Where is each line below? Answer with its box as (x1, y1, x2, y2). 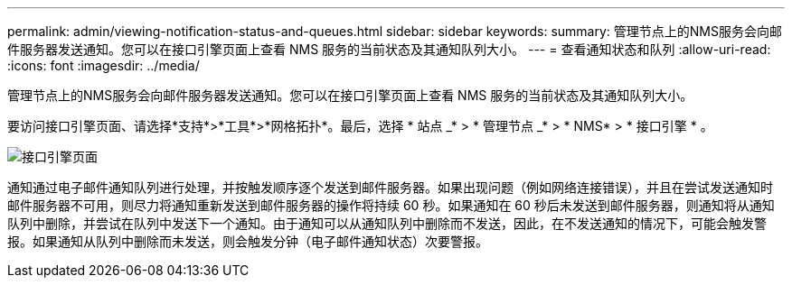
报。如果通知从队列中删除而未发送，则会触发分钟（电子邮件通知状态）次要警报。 (7, 234, 488, 249)
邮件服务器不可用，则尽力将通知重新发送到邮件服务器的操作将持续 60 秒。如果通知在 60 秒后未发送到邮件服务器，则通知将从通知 (7, 198, 775, 213)
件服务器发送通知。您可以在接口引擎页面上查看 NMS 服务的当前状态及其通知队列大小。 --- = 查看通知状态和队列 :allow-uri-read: (7, 41, 771, 57)
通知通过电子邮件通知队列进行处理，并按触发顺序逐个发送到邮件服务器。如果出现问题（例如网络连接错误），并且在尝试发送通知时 (7, 179, 773, 195)
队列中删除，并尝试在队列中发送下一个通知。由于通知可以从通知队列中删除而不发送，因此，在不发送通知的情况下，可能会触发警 (7, 216, 767, 231)
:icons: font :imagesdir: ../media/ (7, 58, 200, 73)
